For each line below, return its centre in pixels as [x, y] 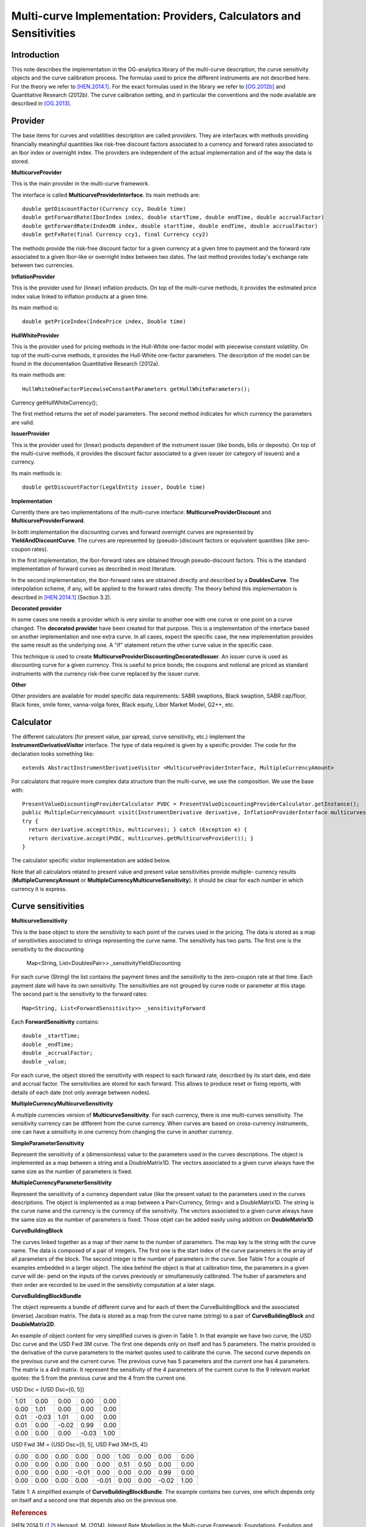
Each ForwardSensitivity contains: [55, 1022]
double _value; [45, 1062]
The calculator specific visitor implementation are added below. [91, 861]
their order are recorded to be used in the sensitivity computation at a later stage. [113, 1285]
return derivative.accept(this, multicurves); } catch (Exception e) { [138, 830]
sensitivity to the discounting [48, 949]
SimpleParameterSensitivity [48, 1143]
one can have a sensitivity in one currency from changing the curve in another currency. [122, 1132]
